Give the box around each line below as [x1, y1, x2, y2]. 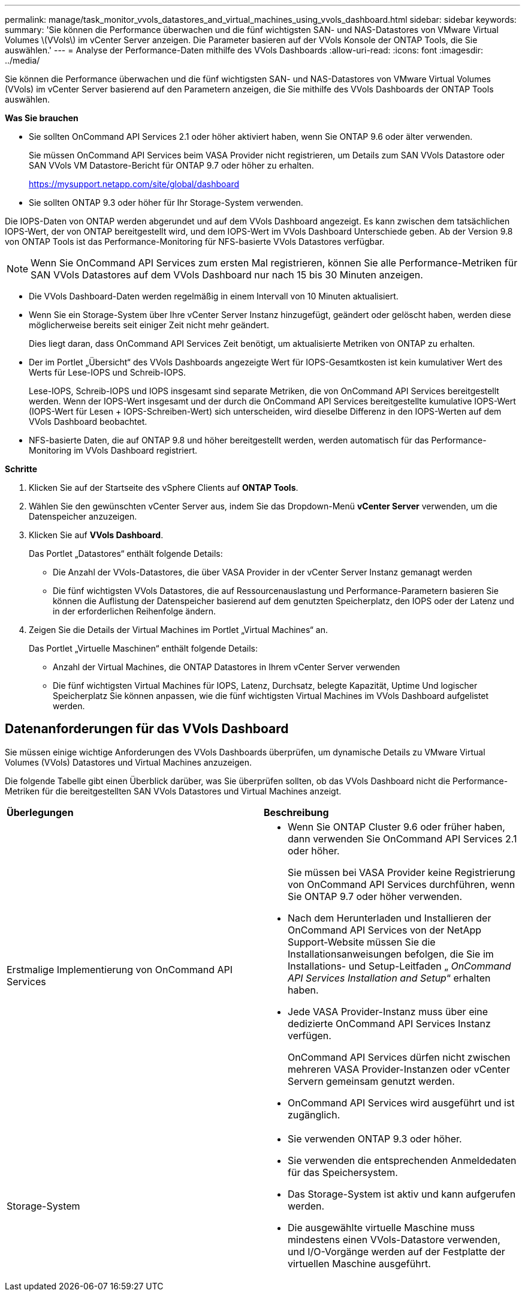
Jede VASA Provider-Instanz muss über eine [288, 1005, 488, 1018]
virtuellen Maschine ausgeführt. [288, 1257, 431, 1270]
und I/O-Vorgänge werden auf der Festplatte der [288, 1245, 505, 1258]
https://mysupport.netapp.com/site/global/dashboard [29, 179, 240, 189]
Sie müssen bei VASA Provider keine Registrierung [288, 866, 515, 878]
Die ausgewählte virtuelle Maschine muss [288, 1221, 475, 1234]
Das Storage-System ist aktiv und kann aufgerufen [288, 1187, 516, 1200]
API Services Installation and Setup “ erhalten [288, 971, 491, 984]
